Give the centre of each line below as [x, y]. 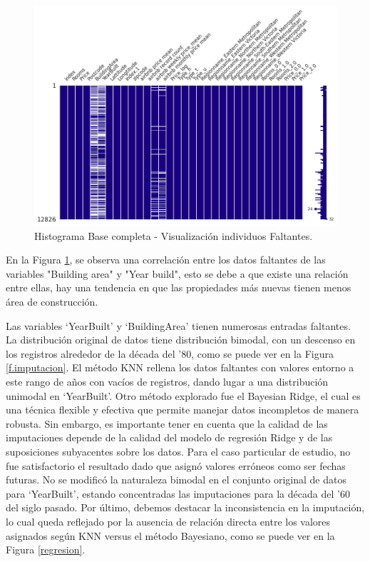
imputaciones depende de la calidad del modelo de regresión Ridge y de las [169, 437]
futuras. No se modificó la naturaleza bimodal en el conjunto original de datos [176, 480]
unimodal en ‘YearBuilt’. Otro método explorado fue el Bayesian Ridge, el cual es [183, 395]
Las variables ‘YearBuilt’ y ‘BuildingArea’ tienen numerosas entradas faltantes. [178, 325]
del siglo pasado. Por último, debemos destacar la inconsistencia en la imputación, [185, 507]
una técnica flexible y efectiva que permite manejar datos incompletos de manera [183, 410]
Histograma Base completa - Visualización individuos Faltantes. [174, 235]
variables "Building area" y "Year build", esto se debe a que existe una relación [177, 273]
